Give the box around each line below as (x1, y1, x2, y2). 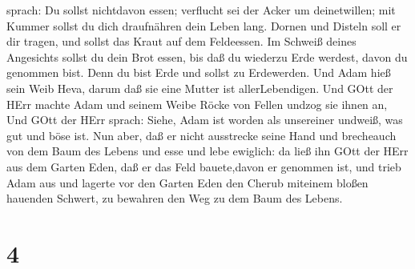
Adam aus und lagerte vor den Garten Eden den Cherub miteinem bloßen (6, 174, 369, 191)
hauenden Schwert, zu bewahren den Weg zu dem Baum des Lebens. (6, 190, 343, 207)
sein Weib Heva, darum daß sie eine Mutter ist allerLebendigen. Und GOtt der (6, 79, 393, 96)
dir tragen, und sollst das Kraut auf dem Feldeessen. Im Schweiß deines (6, 33, 357, 50)
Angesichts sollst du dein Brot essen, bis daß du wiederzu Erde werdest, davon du (6, 48, 408, 65)
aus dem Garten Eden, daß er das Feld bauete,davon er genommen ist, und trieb (6, 158, 401, 175)
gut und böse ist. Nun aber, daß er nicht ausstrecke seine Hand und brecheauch (6, 126, 397, 143)
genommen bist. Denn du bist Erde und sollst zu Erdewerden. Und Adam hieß (6, 64, 391, 81)
